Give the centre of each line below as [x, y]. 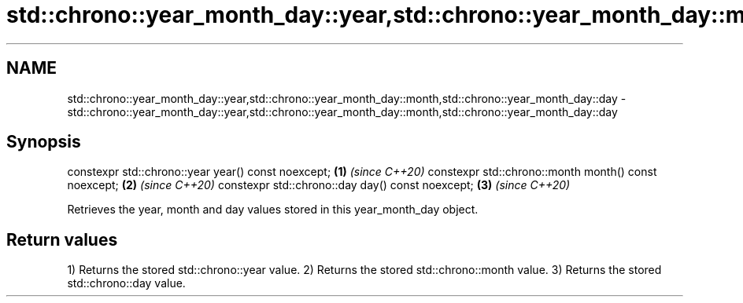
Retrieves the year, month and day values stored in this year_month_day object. [273, 210]
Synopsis [44, 142]
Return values [62, 239]
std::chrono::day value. [126, 283]
